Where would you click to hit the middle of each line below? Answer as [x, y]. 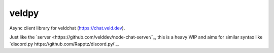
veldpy [24, 13]
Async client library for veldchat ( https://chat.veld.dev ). [67, 28]
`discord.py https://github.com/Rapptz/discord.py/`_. [64, 44]
